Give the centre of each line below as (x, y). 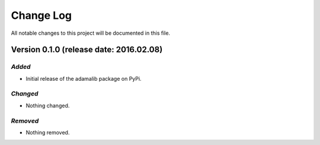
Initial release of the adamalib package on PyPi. (84, 78)
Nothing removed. (48, 132)
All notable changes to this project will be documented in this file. (91, 33)
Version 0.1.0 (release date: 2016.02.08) (87, 50)
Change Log (41, 15)
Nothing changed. (48, 106)
